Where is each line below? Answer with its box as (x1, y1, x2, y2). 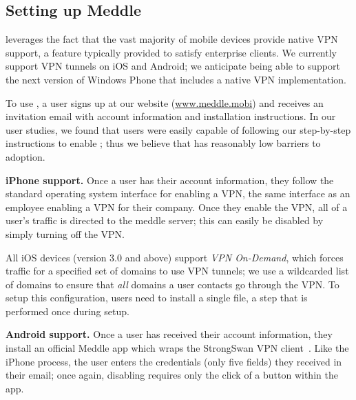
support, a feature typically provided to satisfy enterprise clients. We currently (6, 45, 337, 59)
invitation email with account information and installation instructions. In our (6, 109, 336, 123)
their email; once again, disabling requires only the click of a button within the (6, 368, 338, 382)
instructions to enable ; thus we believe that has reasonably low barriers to (6, 136, 321, 150)
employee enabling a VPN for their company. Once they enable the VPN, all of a (6, 199, 348, 214)
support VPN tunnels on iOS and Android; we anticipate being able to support (6, 59, 340, 73)
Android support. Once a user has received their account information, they (6, 327, 333, 341)
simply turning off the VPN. (6, 226, 125, 241)
